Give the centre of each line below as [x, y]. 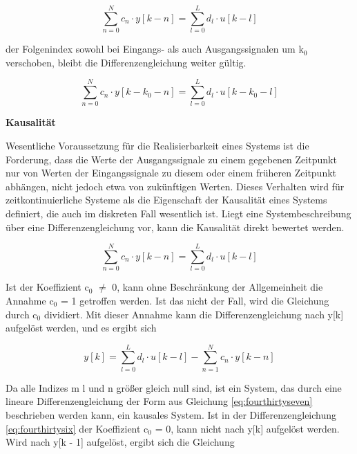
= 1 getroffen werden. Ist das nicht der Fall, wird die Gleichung [195, 300]
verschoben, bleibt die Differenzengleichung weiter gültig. [126, 62]
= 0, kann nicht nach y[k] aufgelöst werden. [247, 428]
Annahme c [30, 300]
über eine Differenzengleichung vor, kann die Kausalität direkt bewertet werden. [175, 227]
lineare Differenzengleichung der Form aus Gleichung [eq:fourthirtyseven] [159, 401]
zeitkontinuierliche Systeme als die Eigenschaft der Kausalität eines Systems [166, 200]
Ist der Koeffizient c [47, 287]
